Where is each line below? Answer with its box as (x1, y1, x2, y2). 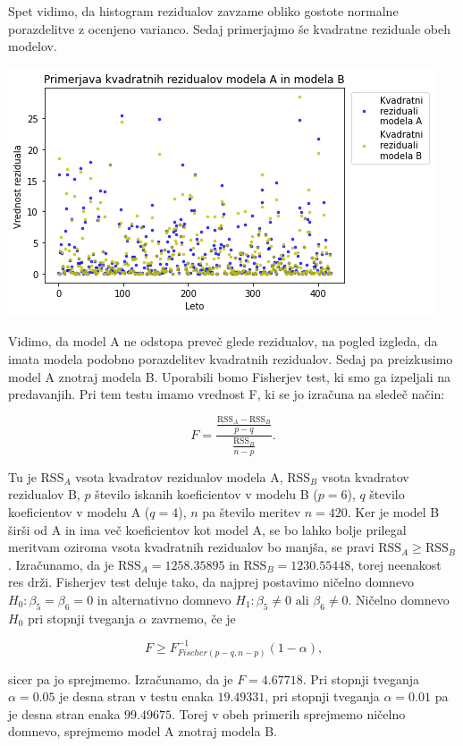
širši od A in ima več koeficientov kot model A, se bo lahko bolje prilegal (8, 520, 407, 538)
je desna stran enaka (8, 704, 121, 723)
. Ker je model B (347, 502, 440, 521)
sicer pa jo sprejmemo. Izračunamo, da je (8, 669, 233, 688)
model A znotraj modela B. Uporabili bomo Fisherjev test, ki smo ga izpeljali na (8, 367, 451, 386)
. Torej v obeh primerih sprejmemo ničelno (171, 704, 406, 723)
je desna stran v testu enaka (59, 687, 214, 706)
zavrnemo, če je (151, 608, 236, 627)
